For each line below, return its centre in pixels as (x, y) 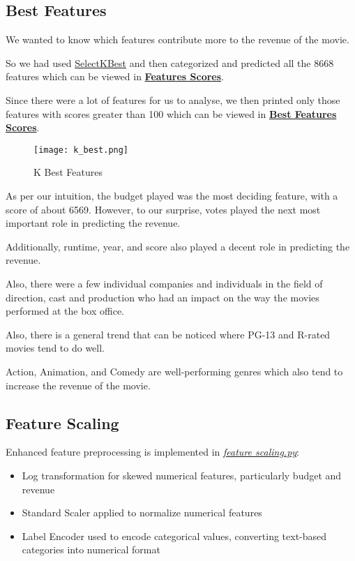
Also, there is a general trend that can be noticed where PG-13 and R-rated (168, 334)
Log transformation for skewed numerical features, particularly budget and (182, 475)
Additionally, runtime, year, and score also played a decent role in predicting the (178, 246)
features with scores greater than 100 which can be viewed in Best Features (171, 113)
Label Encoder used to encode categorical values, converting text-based (174, 536)
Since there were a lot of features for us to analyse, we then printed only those (173, 99)
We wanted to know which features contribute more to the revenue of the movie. (177, 39)
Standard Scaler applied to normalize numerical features (142, 513)
